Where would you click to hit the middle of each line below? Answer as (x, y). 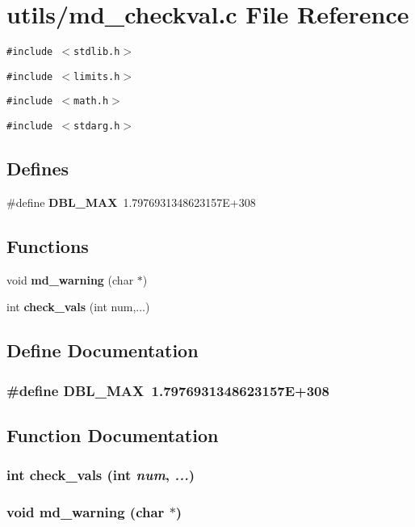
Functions (48, 245)
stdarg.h (97, 126)
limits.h (97, 76)
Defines (38, 169)
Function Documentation (113, 434)
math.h (91, 101)
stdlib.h (97, 52)
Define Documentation (103, 350)
